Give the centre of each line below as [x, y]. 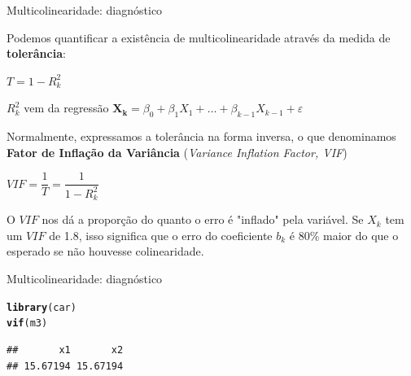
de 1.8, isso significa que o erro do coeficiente [161, 235]
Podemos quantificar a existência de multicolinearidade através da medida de [199, 37]
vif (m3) [27, 324]
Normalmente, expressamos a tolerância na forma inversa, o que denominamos [201, 136]
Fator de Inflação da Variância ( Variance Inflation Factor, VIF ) [177, 152]
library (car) [42, 307]
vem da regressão [66, 108]
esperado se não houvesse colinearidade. [105, 251]
